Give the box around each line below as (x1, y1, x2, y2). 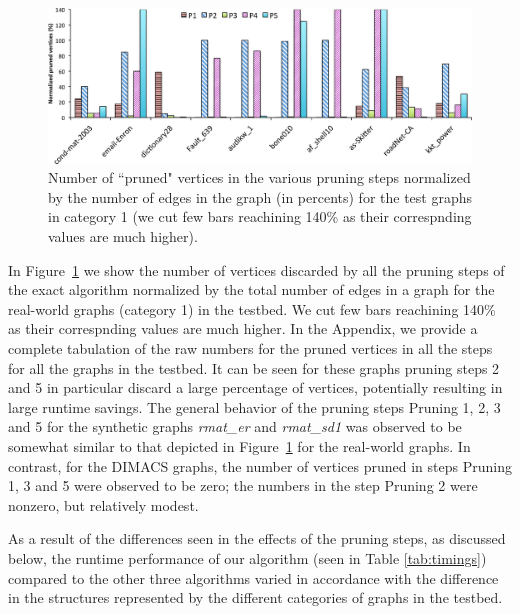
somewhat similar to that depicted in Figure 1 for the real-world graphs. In (8, 436, 471, 456)
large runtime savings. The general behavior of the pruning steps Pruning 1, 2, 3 (8, 396, 501, 417)
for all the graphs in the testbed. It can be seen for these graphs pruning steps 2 (8, 357, 500, 378)
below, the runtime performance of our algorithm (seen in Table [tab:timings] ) (8, 547, 487, 568)
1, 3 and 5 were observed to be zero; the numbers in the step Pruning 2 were (8, 475, 478, 496)
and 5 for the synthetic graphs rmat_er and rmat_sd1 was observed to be (8, 416, 462, 437)
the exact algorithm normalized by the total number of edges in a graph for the (8, 279, 495, 300)
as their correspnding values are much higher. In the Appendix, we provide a (8, 318, 478, 339)
